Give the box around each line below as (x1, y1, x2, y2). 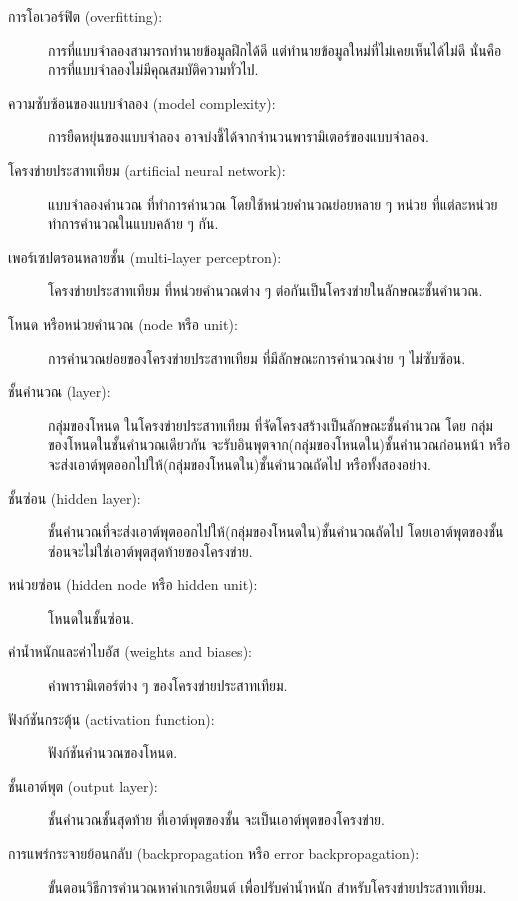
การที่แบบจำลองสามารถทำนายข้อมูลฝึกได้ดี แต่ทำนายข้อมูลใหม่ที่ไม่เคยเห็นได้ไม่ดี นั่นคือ (48, 39, 502, 60)
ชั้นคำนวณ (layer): (8, 381, 111, 402)
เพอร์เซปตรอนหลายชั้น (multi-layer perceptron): (8, 246, 282, 267)
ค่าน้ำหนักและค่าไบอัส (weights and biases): (8, 641, 252, 662)
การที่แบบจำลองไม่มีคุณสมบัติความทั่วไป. (48, 59, 259, 80)
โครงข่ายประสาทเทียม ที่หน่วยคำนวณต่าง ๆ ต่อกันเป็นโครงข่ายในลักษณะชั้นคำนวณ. (48, 280, 483, 301)
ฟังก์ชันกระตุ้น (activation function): (8, 708, 215, 729)
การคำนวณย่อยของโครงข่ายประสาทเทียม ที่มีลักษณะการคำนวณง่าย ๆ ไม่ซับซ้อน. (48, 347, 466, 368)
